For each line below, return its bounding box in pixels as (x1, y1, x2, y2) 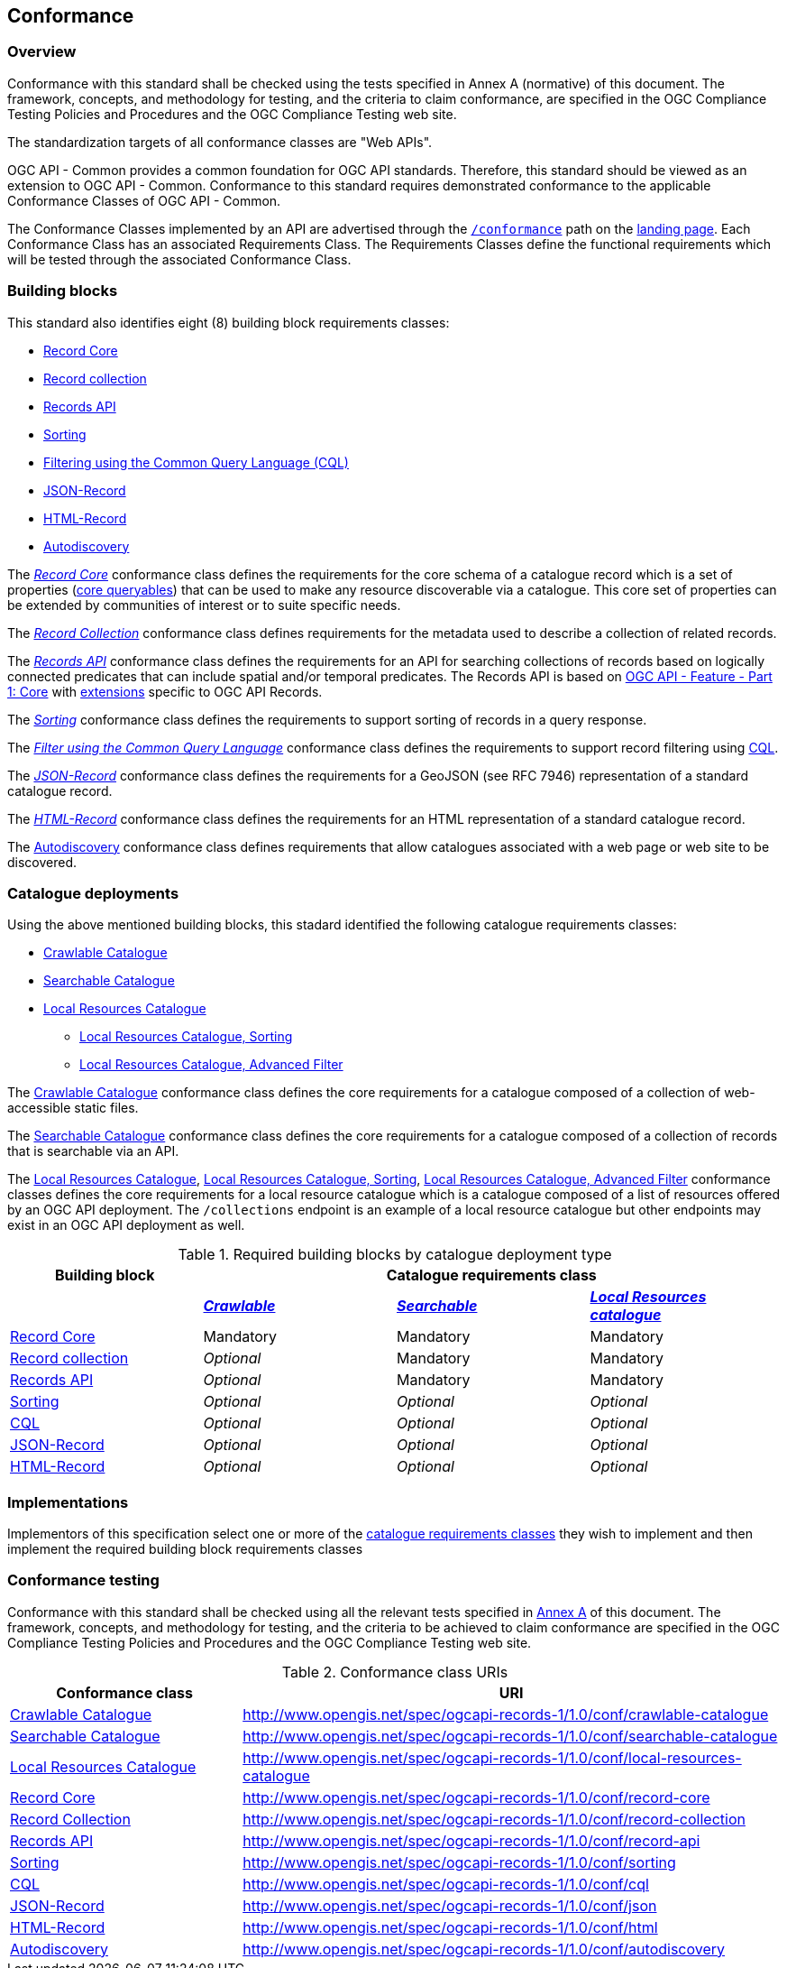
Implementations (7, 1492, 129, 1511)
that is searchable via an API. (7, 1143, 179, 1160)
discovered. (7, 854, 78, 870)
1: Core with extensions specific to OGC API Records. (7, 683, 323, 699)
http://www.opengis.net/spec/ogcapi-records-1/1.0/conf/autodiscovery (243, 1939, 726, 1958)
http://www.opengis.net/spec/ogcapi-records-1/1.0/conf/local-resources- (243, 1748, 742, 1767)
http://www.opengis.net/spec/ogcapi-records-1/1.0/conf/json (243, 1896, 657, 1915)
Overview (7, 42, 77, 61)
